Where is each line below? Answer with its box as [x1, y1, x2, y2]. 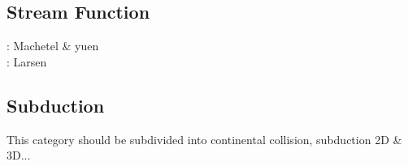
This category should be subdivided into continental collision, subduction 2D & [7, 130, 402, 147]
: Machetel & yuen [7, 37, 99, 54]
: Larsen [7, 53, 47, 70]
